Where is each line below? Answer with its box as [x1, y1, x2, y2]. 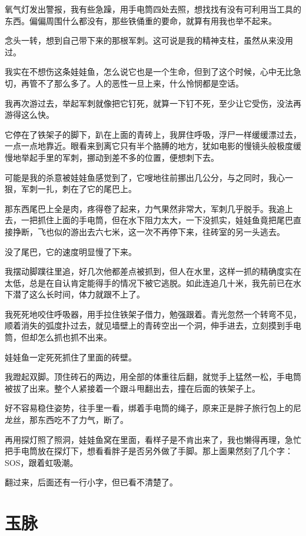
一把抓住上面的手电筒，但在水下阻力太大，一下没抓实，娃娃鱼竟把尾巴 [21, 214, 293, 226]
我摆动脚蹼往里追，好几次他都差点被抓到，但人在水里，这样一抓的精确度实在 [5, 265, 301, 277]
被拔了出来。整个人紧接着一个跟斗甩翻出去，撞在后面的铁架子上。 [5, 382, 260, 394]
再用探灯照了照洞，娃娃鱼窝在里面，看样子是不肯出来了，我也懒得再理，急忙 [5, 433, 301, 445]
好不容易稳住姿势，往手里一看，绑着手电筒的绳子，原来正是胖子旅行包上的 [5, 402, 293, 414]
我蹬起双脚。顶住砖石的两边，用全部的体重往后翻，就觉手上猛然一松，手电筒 [5, 370, 301, 383]
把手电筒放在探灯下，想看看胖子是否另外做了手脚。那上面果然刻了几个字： [5, 445, 293, 457]
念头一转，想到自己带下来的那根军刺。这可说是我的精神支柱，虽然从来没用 [5, 34, 293, 47]
